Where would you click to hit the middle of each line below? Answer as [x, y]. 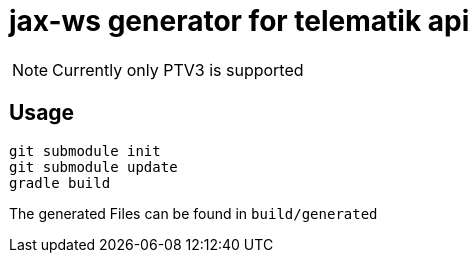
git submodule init [85, 150]
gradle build [60, 182]
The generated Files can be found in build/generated [193, 213]
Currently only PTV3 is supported [178, 69]
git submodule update [93, 166]
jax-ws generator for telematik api [239, 21]
